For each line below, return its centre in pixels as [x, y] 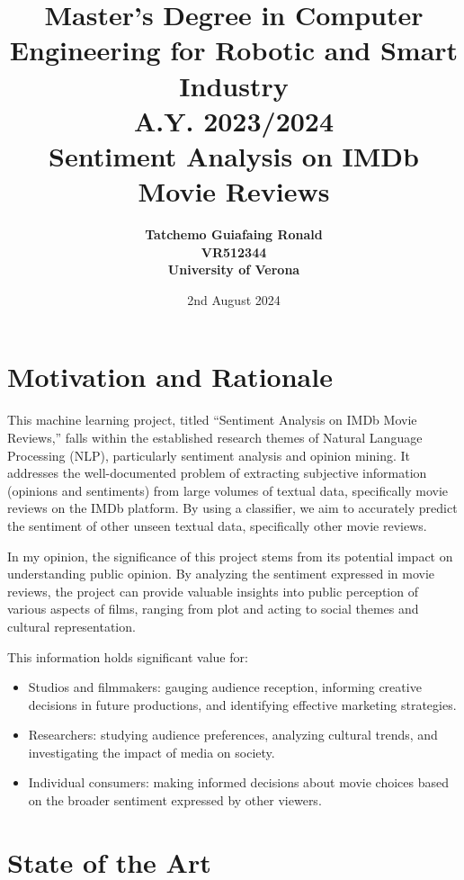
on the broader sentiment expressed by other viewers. [175, 800]
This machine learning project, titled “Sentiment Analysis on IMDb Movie [212, 420]
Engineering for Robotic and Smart [234, 50]
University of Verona [234, 269]
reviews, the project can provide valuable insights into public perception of [213, 591]
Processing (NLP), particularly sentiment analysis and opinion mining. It [209, 455]
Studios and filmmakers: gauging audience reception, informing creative [225, 687]
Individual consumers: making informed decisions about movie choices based [239, 782]
